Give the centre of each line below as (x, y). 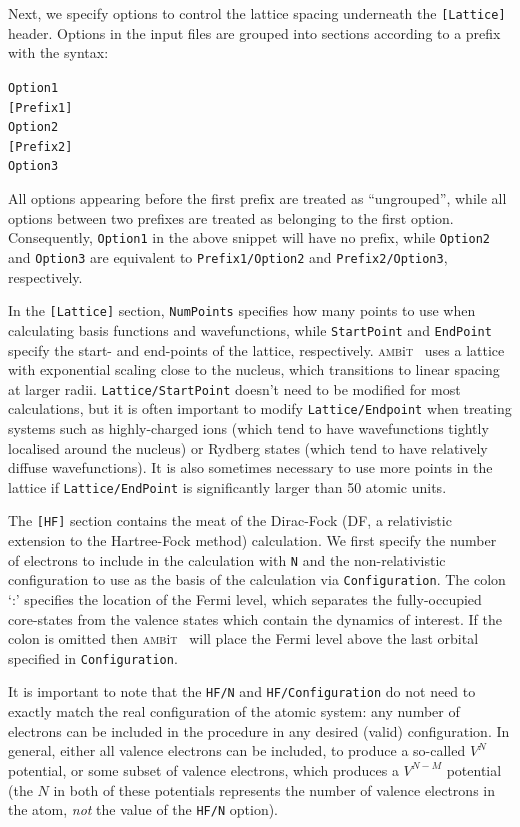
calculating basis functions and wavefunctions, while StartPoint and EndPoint (250, 329)
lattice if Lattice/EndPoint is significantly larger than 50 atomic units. (227, 486)
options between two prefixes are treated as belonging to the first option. (231, 217)
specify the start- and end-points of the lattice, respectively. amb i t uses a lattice (256, 349)
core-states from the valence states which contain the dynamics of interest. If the (255, 618)
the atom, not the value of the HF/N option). (143, 809)
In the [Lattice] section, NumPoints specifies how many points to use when (242, 310)
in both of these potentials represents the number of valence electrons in (274, 789)
